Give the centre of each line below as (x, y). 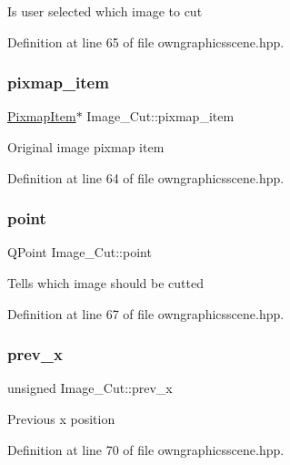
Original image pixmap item (86, 147)
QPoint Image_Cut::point (80, 252)
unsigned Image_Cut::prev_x (90, 388)
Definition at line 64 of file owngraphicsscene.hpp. (146, 177)
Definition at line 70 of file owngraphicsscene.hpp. (146, 449)
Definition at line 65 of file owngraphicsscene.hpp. (146, 41)
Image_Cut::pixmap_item (160, 116)
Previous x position (61, 418)
